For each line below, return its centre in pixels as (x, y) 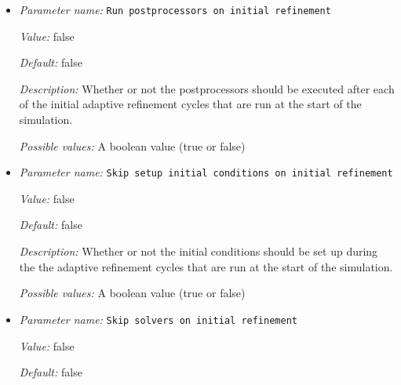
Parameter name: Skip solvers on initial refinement (158, 319)
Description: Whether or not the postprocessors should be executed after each (207, 88)
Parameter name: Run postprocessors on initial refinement (175, 9)
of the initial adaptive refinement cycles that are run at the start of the (190, 104)
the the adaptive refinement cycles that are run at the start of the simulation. (206, 266)
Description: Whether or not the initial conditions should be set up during (199, 251)
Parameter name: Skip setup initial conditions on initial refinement (206, 172)
